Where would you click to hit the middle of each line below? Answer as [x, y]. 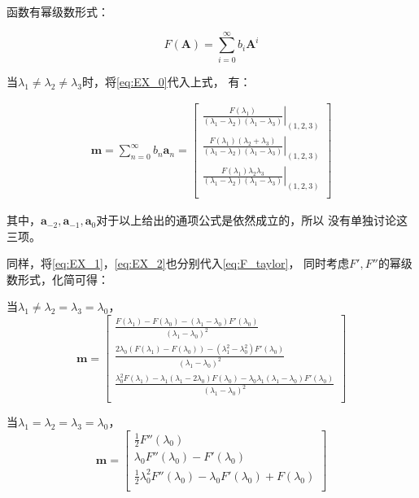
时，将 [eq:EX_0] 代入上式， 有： [166, 81]
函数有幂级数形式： [58, 11]
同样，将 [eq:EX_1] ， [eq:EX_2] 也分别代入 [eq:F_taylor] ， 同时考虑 [178, 263]
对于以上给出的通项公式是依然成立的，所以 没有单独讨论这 [252, 220]
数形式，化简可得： [58, 279]
